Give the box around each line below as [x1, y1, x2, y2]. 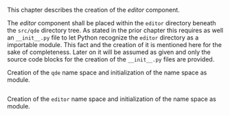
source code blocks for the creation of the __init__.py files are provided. [7, 55, 215, 63]
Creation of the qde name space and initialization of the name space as [7, 68, 207, 76]
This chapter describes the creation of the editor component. [7, 6, 180, 14]
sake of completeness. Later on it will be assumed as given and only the [7, 48, 211, 56]
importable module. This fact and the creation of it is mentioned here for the [7, 41, 222, 48]
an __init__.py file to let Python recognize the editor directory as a [7, 33, 199, 42]
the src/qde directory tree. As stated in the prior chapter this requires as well [7, 27, 224, 34]
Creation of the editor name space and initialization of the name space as [7, 95, 216, 103]
